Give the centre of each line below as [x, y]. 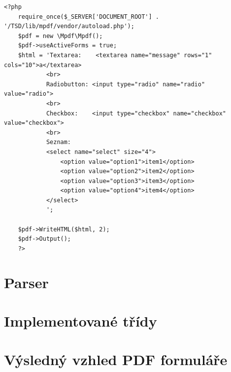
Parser [26, 282]
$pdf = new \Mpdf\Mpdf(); [60, 36]
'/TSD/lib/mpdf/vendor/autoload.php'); [69, 26]
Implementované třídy [81, 321]
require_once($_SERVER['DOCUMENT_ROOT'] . [88, 17]
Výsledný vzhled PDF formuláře [116, 359]
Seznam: [59, 142]
